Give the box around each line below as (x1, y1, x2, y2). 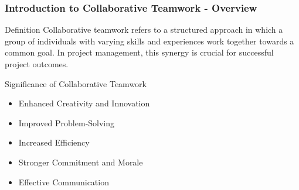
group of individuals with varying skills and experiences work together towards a (5, 34, 294, 47)
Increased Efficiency (18, 136, 90, 148)
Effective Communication (18, 175, 109, 188)
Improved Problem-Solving (18, 116, 115, 129)
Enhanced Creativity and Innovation (18, 97, 150, 109)
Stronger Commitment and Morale (18, 156, 143, 168)
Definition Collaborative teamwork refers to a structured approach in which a (5, 23, 283, 36)
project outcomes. (5, 58, 69, 70)
